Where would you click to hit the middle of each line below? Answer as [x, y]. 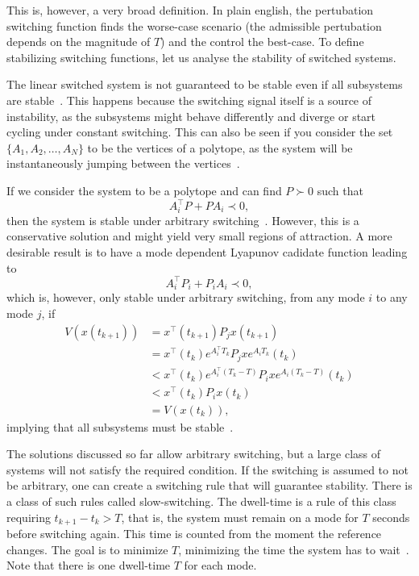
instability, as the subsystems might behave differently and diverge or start [191, 116]
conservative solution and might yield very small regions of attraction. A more [199, 236]
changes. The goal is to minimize [87, 549]
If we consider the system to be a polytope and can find [144, 190]
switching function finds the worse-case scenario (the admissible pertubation [194, 25]
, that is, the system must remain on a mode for [240, 517]
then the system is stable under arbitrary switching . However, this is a [183, 220]
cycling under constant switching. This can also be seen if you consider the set [200, 132]
